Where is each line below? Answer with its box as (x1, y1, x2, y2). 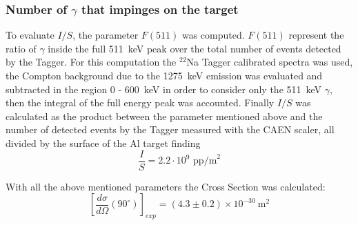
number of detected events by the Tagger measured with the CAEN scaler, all (6, 122, 335, 137)
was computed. (181, 28, 245, 42)
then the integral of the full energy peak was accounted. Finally (6, 95, 275, 110)
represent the (288, 28, 344, 42)
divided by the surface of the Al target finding (6, 135, 201, 150)
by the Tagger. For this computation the (6, 55, 177, 69)
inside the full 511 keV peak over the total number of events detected (48, 41, 341, 55)
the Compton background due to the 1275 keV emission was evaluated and (6, 68, 323, 82)
